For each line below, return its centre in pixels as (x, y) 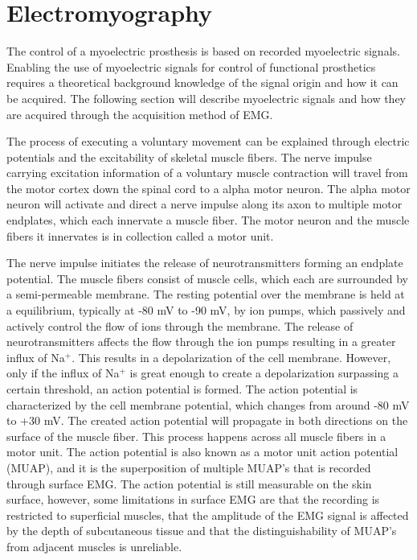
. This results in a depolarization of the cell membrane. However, (231, 357)
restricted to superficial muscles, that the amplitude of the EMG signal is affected (208, 515)
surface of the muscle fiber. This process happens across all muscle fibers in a (196, 436)
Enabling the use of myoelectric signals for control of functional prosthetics (191, 66)
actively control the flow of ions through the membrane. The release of (180, 325)
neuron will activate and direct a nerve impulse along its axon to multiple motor (204, 204)
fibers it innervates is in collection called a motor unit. (140, 235)
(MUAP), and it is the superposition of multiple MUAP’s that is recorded (189, 467)
